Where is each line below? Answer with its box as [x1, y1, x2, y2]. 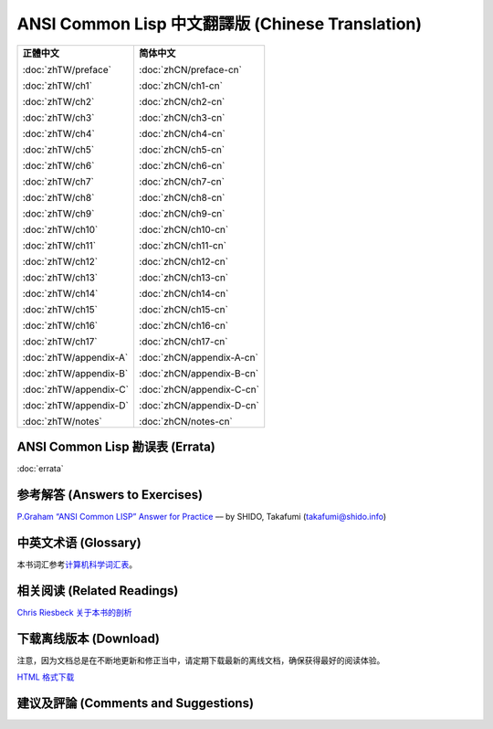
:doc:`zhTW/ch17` [22, 334, 98, 347]
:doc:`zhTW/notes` [22, 415, 102, 428]
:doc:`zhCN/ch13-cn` [138, 270, 228, 283]
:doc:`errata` [16, 463, 64, 474]
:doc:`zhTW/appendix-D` [22, 398, 130, 411]
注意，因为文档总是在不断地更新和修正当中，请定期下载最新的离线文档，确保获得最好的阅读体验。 [16, 654, 385, 666]
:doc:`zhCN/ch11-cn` [138, 238, 227, 251]
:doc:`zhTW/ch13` [22, 270, 99, 283]
